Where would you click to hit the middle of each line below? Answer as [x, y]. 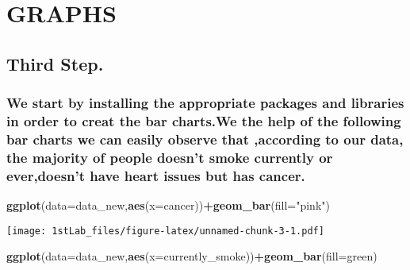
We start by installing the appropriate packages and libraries [205, 103]
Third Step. [55, 63]
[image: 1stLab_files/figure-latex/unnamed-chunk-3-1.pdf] [165, 231]
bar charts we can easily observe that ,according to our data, [205, 139]
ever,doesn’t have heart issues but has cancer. [156, 175]
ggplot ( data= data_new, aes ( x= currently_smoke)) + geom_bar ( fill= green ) [192, 256]
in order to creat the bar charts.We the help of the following [204, 121]
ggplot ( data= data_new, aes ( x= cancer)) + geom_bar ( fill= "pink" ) [168, 205]
